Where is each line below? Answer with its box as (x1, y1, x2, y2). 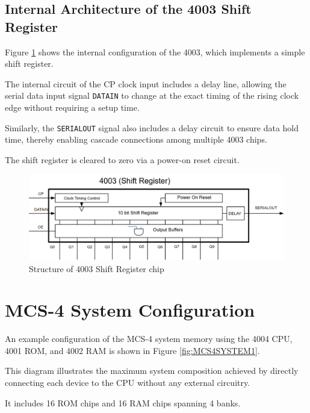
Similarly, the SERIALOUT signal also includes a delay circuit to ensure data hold (5, 121, 299, 134)
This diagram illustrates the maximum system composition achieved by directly (5, 364, 299, 377)
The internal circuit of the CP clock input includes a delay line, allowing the (5, 77, 287, 90)
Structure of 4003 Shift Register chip (29, 262, 164, 275)
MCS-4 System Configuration (5, 297, 255, 322)
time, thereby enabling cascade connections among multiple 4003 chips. (5, 133, 267, 146)
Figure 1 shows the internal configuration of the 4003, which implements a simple (5, 45, 305, 58)
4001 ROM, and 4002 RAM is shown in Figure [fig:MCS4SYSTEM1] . (5, 344, 260, 356)
